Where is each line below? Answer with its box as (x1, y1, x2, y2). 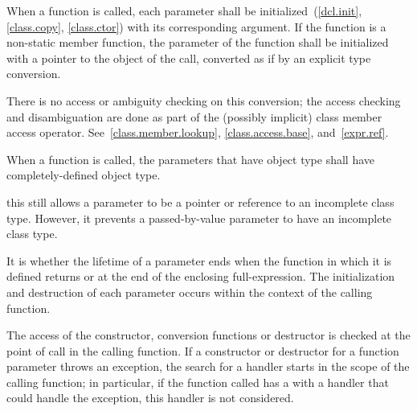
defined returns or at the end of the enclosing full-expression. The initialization (6, 268, 395, 285)
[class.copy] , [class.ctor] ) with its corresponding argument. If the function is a (6, 18, 386, 35)
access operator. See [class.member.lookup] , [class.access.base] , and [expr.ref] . (6, 124, 389, 141)
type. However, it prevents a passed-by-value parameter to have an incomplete (6, 209, 392, 226)
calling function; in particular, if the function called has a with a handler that (6, 373, 389, 390)
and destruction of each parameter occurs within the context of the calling (6, 283, 373, 300)
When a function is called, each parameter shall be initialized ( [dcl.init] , (6, 2, 362, 18)
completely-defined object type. (6, 166, 161, 183)
